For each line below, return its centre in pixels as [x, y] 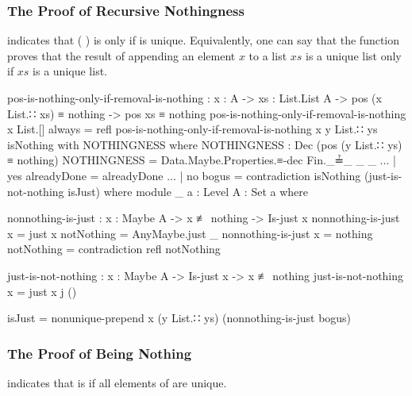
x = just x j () [42, 291]
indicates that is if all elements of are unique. [117, 382]
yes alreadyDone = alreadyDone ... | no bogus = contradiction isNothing [184, 175]
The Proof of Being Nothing [100, 353]
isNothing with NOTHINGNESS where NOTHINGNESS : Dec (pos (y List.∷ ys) [205, 144]
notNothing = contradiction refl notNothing [114, 249]
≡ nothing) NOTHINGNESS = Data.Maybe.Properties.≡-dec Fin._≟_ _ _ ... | [202, 160]
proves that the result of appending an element [121, 55]
